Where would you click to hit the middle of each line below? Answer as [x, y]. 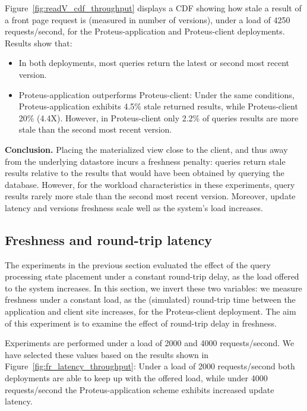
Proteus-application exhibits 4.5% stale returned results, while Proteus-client [158, 106]
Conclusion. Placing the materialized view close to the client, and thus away [146, 149]
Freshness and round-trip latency [108, 239]
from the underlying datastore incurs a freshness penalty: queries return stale [145, 161]
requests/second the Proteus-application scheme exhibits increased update [140, 389]
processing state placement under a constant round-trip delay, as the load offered [152, 276]
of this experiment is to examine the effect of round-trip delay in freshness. [141, 323]
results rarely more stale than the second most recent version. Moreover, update [150, 196]
